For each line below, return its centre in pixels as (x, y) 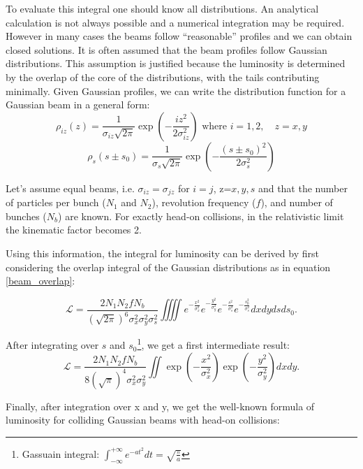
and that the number (303, 188)
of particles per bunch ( (56, 202)
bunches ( (26, 216)
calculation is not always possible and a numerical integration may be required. (175, 22)
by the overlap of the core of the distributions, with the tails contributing (163, 77)
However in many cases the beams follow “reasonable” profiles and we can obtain (179, 36)
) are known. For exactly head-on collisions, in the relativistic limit (201, 216)
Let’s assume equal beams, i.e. (70, 188)
